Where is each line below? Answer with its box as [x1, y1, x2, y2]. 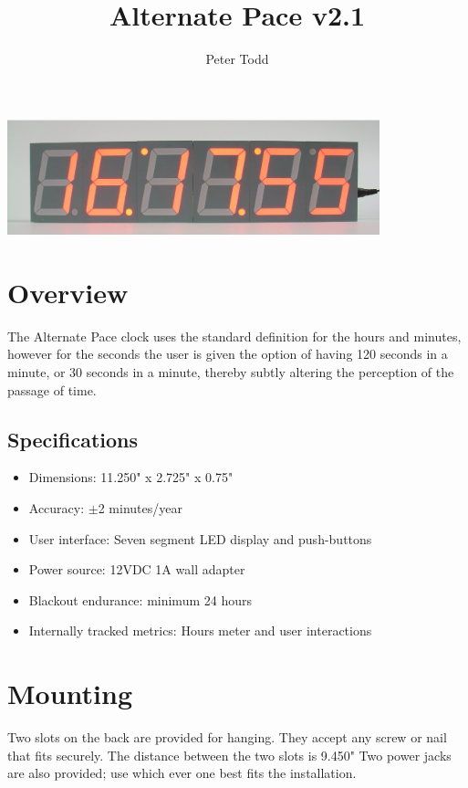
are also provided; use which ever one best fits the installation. [7, 763, 357, 783]
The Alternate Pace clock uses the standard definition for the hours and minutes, [7, 326, 462, 345]
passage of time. [7, 380, 97, 399]
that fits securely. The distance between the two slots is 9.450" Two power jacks [7, 745, 452, 764]
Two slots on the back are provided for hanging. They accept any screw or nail [7, 728, 447, 746]
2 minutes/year [98, 498, 182, 517]
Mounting [7, 675, 133, 712]
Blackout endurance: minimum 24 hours [28, 590, 252, 609]
